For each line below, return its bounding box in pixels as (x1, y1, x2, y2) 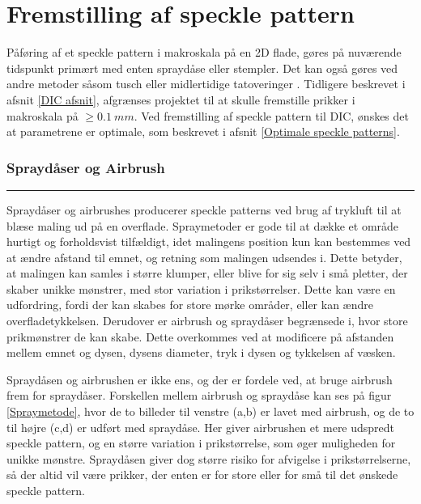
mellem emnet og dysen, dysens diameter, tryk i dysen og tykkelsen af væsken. (6, 344, 396, 361)
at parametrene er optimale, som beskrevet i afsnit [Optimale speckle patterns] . (6, 123, 400, 140)
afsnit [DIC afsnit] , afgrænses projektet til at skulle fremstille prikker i (6, 91, 355, 108)
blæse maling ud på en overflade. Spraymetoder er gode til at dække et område (6, 217, 399, 234)
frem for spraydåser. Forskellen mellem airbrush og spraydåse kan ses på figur (6, 387, 392, 404)
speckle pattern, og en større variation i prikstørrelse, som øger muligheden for (6, 434, 396, 451)
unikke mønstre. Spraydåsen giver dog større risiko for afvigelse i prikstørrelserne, (6, 450, 411, 467)
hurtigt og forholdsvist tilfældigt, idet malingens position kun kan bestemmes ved (6, 233, 411, 250)
